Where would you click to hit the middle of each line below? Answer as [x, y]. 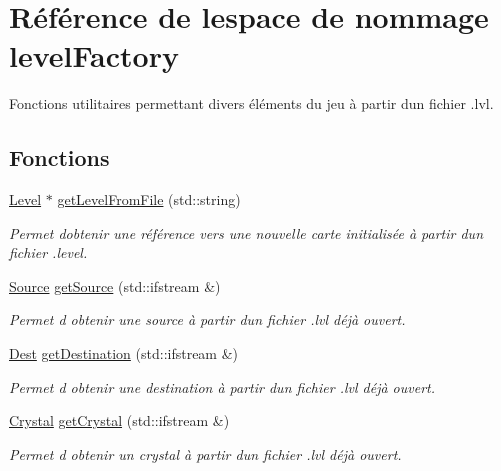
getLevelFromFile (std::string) [149, 199]
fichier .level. [48, 252]
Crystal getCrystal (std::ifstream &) [119, 420]
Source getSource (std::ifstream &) [115, 285]
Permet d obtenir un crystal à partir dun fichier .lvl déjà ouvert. [205, 453]
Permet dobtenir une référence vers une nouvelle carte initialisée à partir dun [246, 232]
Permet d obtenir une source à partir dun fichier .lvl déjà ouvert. [207, 319]
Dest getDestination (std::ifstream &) [124, 353]
